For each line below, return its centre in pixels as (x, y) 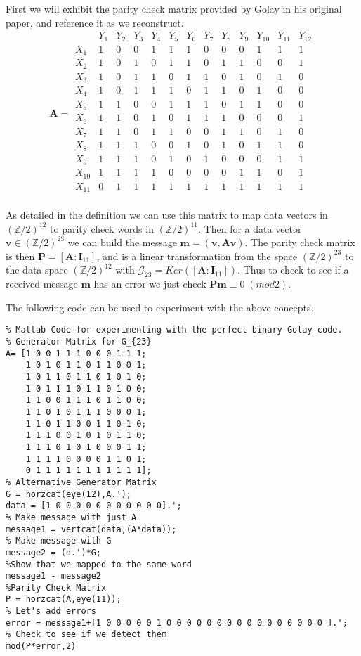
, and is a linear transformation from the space (197, 256)
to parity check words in (102, 228)
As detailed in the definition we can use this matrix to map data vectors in (167, 215)
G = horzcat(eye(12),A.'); (68, 494)
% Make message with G (59, 541)
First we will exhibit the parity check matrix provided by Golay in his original (174, 8)
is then (20, 256)
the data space (37, 270)
